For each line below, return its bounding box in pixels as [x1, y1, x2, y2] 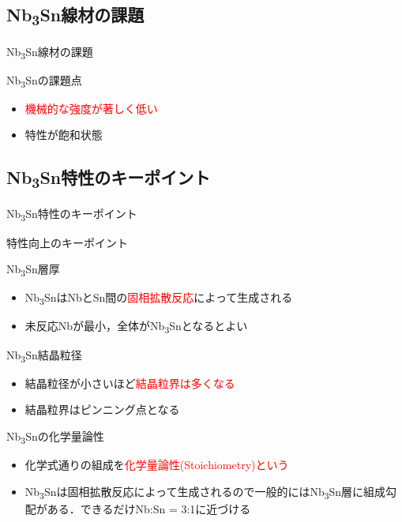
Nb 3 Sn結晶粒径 [6, 346, 82, 365]
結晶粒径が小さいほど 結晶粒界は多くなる [24, 374, 235, 391]
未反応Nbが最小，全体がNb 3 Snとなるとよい [24, 317, 248, 336]
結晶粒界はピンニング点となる [24, 401, 180, 418]
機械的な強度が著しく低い [24, 100, 158, 116]
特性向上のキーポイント [6, 234, 128, 250]
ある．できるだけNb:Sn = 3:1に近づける [47, 500, 251, 516]
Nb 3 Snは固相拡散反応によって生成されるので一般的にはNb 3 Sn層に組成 [24, 483, 386, 501]
